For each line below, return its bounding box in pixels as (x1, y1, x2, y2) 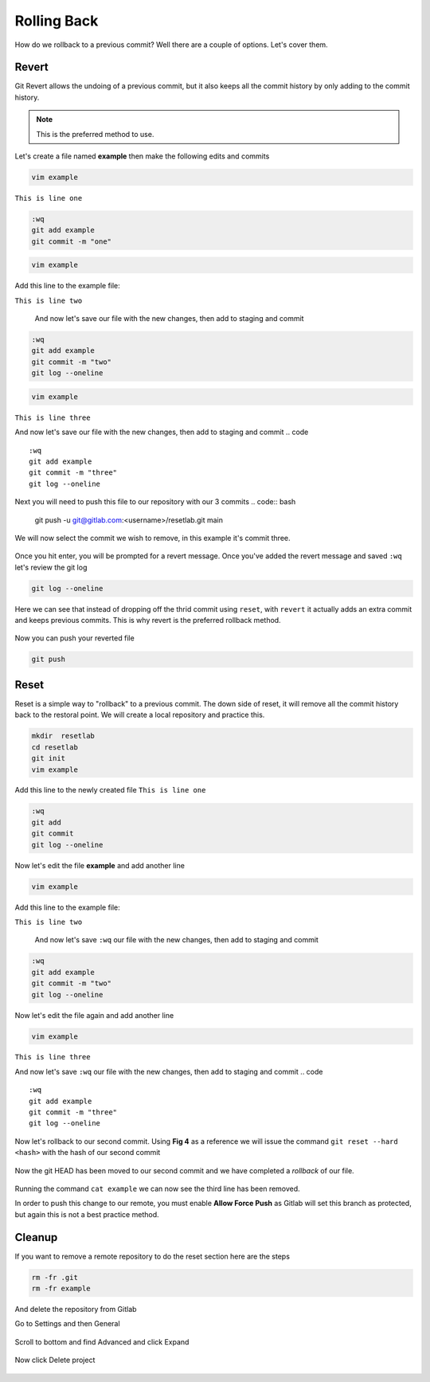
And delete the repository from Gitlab (14, 1305, 137, 1314)
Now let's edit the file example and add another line (14, 860, 185, 870)
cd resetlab (31, 742, 79, 752)
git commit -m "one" (31, 237, 111, 246)
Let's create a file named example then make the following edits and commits (14, 151, 270, 161)
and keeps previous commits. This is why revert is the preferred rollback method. (14, 616, 282, 625)
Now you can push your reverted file (14, 633, 135, 643)
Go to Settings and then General (14, 1319, 120, 1329)
